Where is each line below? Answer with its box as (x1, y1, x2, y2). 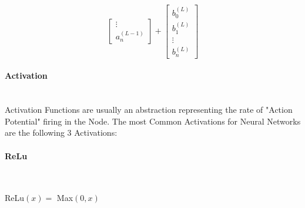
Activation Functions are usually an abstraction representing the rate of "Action (5, 103, 293, 116)
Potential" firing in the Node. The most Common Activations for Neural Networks (5, 115, 301, 127)
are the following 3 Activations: (5, 126, 118, 139)
